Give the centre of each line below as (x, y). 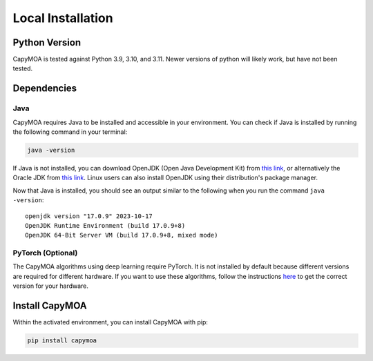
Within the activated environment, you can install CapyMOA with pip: (111, 322)
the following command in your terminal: (70, 132)
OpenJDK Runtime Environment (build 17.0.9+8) (105, 225)
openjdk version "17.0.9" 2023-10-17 (89, 216)
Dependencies (45, 89)
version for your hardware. (51, 286)
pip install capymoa (62, 341)
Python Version (47, 42)
